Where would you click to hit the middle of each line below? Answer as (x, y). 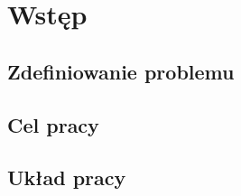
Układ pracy (67, 177)
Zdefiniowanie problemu (121, 71)
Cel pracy (53, 124)
